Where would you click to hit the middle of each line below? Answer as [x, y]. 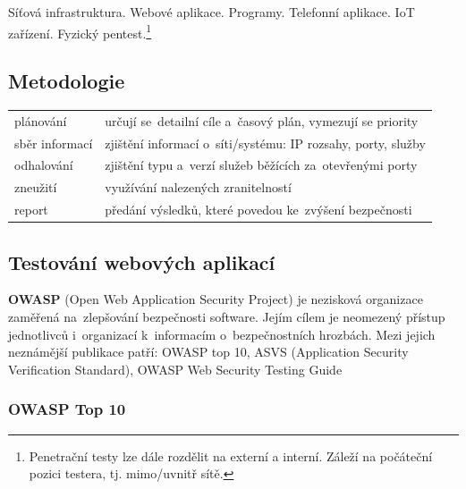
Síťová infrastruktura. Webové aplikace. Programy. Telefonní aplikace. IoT [212, 12]
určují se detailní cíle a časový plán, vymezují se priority [262, 120]
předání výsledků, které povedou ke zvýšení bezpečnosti [258, 210]
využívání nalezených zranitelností [198, 187]
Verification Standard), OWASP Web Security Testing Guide [175, 369]
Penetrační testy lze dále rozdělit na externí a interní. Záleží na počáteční [231, 455]
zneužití [36, 187]
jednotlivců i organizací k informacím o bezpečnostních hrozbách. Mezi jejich [222, 334]
